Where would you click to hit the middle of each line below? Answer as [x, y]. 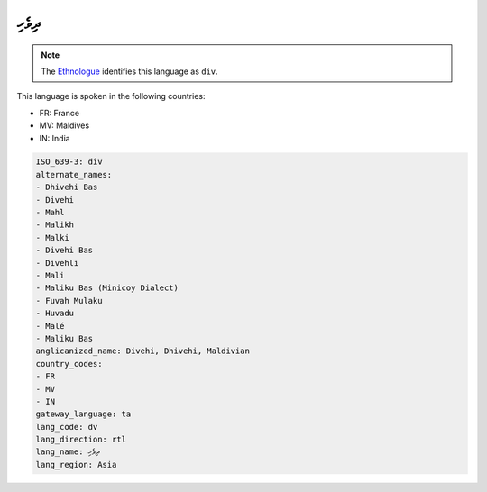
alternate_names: [74, 174]
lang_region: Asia [76, 465]
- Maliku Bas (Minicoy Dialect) [107, 288]
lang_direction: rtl [81, 440]
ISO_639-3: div [69, 162]
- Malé [50, 326]
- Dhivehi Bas [67, 187]
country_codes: [69, 364]
